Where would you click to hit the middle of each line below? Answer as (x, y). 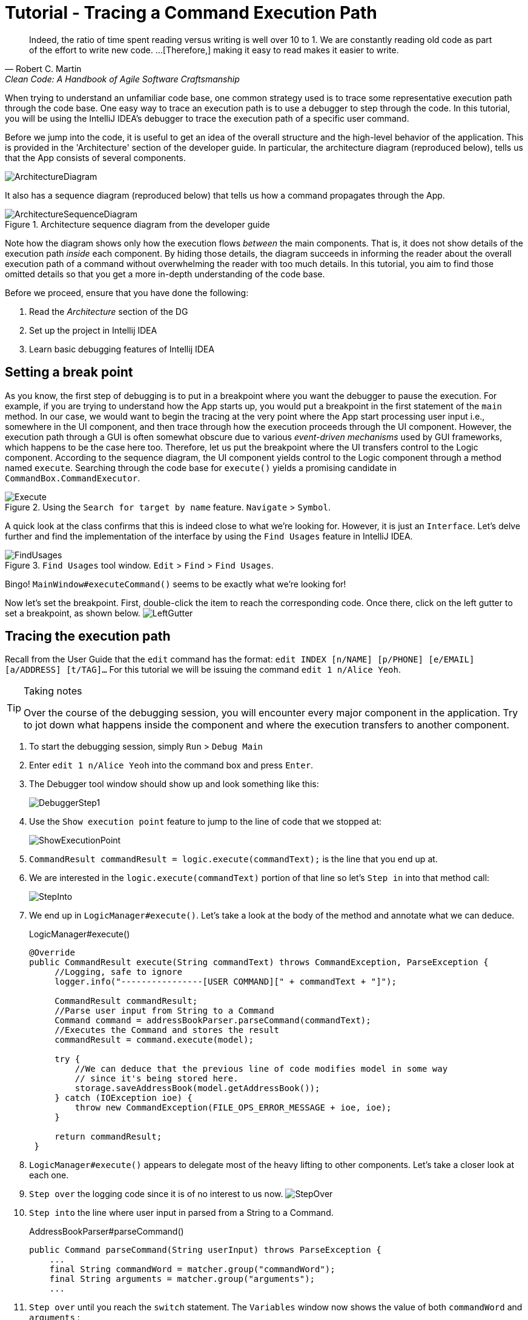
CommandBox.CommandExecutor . (73, 478)
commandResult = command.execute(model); (154, 1040)
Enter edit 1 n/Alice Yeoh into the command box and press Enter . (171, 765)
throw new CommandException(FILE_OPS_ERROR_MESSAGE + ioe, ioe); (233, 1108)
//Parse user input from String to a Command (164, 1011)
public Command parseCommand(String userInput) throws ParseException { (205, 1250)
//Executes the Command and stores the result (167, 1030)
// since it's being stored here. (157, 1079)
